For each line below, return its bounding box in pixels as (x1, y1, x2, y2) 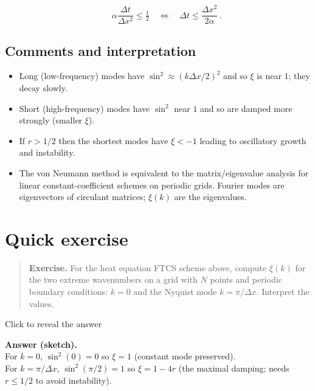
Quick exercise (5, 226, 128, 251)
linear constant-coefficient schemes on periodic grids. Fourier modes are (19, 178, 285, 191)
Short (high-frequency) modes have (19, 102, 150, 114)
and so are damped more (200, 102, 292, 114)
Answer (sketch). (5, 337, 77, 350)
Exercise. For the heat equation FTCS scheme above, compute (29, 261, 267, 274)
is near (257, 69, 282, 82)
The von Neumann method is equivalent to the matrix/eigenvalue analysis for (19, 166, 309, 179)
